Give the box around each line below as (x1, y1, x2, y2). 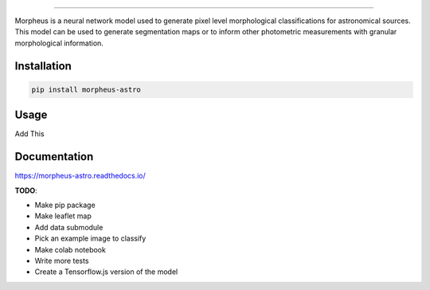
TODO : (14, 186, 37, 195)
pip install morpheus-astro (31, 84, 141, 94)
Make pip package (34, 200, 96, 210)
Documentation (14, 150, 94, 163)
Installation (14, 59, 72, 72)
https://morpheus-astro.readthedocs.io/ (14, 171, 147, 181)
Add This (14, 129, 45, 139)
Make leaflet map (34, 211, 92, 221)
